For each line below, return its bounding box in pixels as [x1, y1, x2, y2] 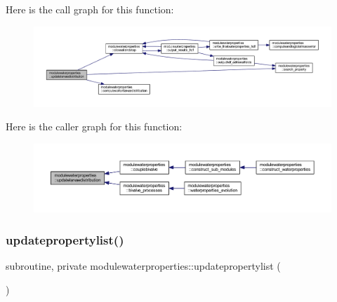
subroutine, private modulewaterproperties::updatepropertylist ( [6, 258, 281, 273]
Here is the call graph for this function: [6, 2, 174, 16]
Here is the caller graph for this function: [6, 119, 183, 134]
